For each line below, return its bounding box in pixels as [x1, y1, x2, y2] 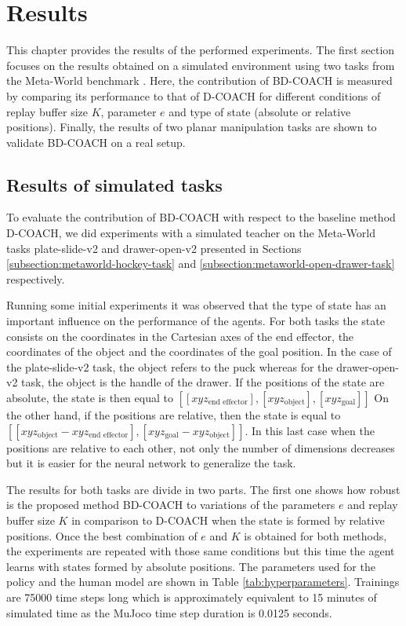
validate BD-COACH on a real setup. [6, 134, 186, 150]
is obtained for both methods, [244, 527, 387, 544]
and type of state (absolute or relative [169, 103, 351, 119]
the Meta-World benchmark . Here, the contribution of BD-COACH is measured [6, 72, 393, 89]
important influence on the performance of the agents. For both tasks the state [6, 313, 385, 329]
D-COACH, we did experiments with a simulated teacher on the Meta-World [6, 225, 375, 241]
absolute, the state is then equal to [6, 390, 173, 406]
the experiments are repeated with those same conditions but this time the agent [6, 543, 395, 559]
